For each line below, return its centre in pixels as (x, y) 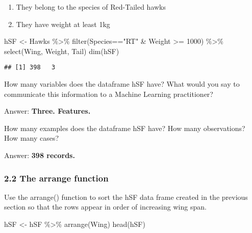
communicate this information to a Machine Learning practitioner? (109, 94)
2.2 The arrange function (56, 178)
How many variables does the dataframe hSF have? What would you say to (122, 84)
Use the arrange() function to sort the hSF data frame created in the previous (126, 197)
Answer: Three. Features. (47, 111)
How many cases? (32, 138)
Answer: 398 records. (40, 155)
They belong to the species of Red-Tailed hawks (91, 7)
